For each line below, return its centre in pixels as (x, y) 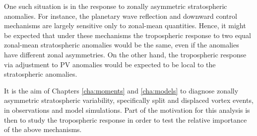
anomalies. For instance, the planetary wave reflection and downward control (121, 16)
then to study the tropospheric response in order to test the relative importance (126, 119)
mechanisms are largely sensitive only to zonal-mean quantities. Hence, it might (125, 25)
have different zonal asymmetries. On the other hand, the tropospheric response (125, 54)
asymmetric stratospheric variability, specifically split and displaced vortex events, (129, 100)
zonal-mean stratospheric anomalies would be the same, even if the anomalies (122, 45)
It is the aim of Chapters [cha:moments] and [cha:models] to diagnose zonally (121, 90)
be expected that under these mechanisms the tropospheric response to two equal (128, 35)
